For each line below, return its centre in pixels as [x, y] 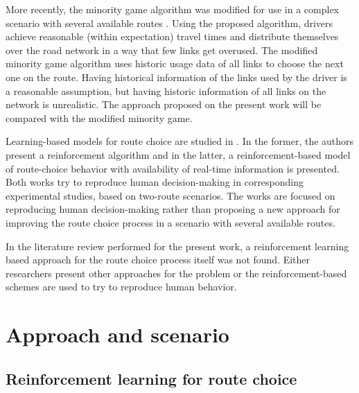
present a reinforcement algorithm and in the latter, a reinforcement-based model [178, 154]
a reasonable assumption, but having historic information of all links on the [166, 90]
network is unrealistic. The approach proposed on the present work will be [164, 104]
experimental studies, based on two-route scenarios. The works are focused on [170, 195]
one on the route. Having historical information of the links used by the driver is [176, 77]
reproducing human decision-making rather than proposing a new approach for [173, 209]
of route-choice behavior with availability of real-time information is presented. [173, 168]
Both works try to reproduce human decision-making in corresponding [155, 182]
